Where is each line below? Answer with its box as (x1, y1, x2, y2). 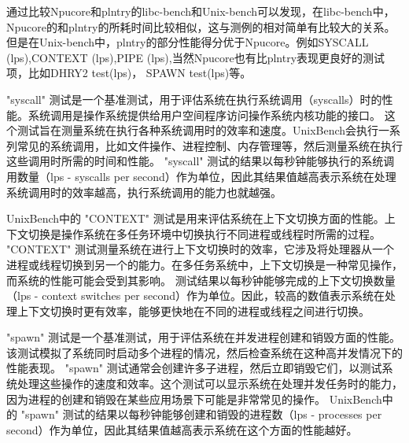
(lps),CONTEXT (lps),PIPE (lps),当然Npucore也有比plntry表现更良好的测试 (6, 49, 385, 65)
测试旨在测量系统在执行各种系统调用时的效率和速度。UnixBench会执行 (17, 122, 379, 138)
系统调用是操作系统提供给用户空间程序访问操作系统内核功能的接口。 (28, 106, 381, 123)
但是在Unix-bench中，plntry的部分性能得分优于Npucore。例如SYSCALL (6, 34, 369, 50)
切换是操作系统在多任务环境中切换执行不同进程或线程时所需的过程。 (28, 225, 381, 242)
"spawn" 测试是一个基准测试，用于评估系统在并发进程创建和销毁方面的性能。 (6, 329, 400, 345)
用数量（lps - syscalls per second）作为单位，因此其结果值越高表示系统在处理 (6, 168, 396, 184)
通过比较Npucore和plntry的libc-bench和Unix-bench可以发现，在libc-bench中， (6, 3, 395, 19)
